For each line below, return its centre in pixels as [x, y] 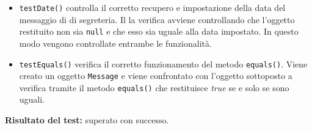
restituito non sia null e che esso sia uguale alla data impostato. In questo [159, 31]
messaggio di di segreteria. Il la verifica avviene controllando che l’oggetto [157, 19]
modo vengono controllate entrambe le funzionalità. [115, 43]
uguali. [32, 99]
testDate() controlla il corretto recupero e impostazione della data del [152, 7]
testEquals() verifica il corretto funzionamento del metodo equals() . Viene [163, 63]
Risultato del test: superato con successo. [87, 120]
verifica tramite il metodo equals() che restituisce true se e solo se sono [154, 87]
